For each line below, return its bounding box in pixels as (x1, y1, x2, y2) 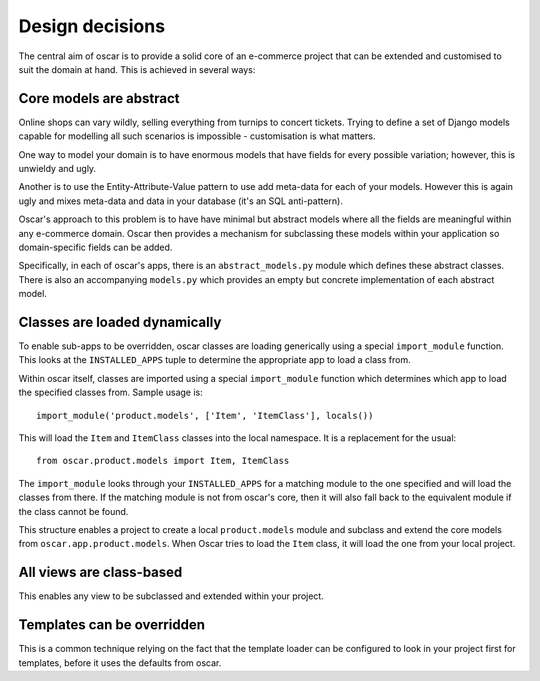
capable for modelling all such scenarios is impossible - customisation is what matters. (18, 130, 376, 142)
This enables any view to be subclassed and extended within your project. (18, 590, 324, 602)
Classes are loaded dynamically (18, 313, 222, 330)
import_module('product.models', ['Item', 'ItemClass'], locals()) (36, 410, 374, 421)
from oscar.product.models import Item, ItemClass (36, 455, 290, 467)
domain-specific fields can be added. (18, 241, 173, 253)
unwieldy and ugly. (18, 163, 97, 175)
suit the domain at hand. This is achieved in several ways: (18, 63, 256, 75)
